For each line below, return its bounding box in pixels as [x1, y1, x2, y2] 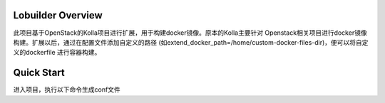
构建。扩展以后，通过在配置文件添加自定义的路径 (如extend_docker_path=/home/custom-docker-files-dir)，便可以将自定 [13, 38, 369, 46]
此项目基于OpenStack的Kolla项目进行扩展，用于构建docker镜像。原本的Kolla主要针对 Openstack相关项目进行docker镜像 [13, 28, 367, 37]
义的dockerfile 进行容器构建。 [13, 48, 101, 57]
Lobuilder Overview [13, 9, 103, 21]
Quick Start [13, 67, 65, 79]
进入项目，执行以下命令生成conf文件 [13, 85, 120, 94]
